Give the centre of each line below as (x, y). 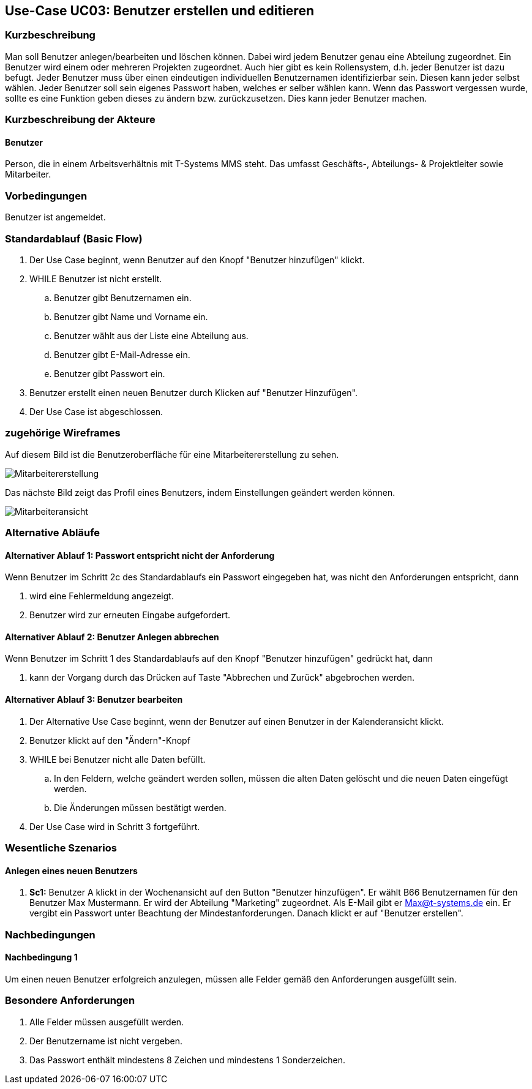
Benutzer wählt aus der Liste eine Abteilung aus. (151, 335)
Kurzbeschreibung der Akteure (80, 120)
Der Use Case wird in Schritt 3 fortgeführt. (115, 826)
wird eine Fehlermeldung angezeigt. (102, 596)
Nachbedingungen (50, 934)
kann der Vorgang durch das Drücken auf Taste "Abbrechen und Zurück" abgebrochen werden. (222, 678)
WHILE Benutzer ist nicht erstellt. (96, 279)
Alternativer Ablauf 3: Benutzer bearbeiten (94, 700)
